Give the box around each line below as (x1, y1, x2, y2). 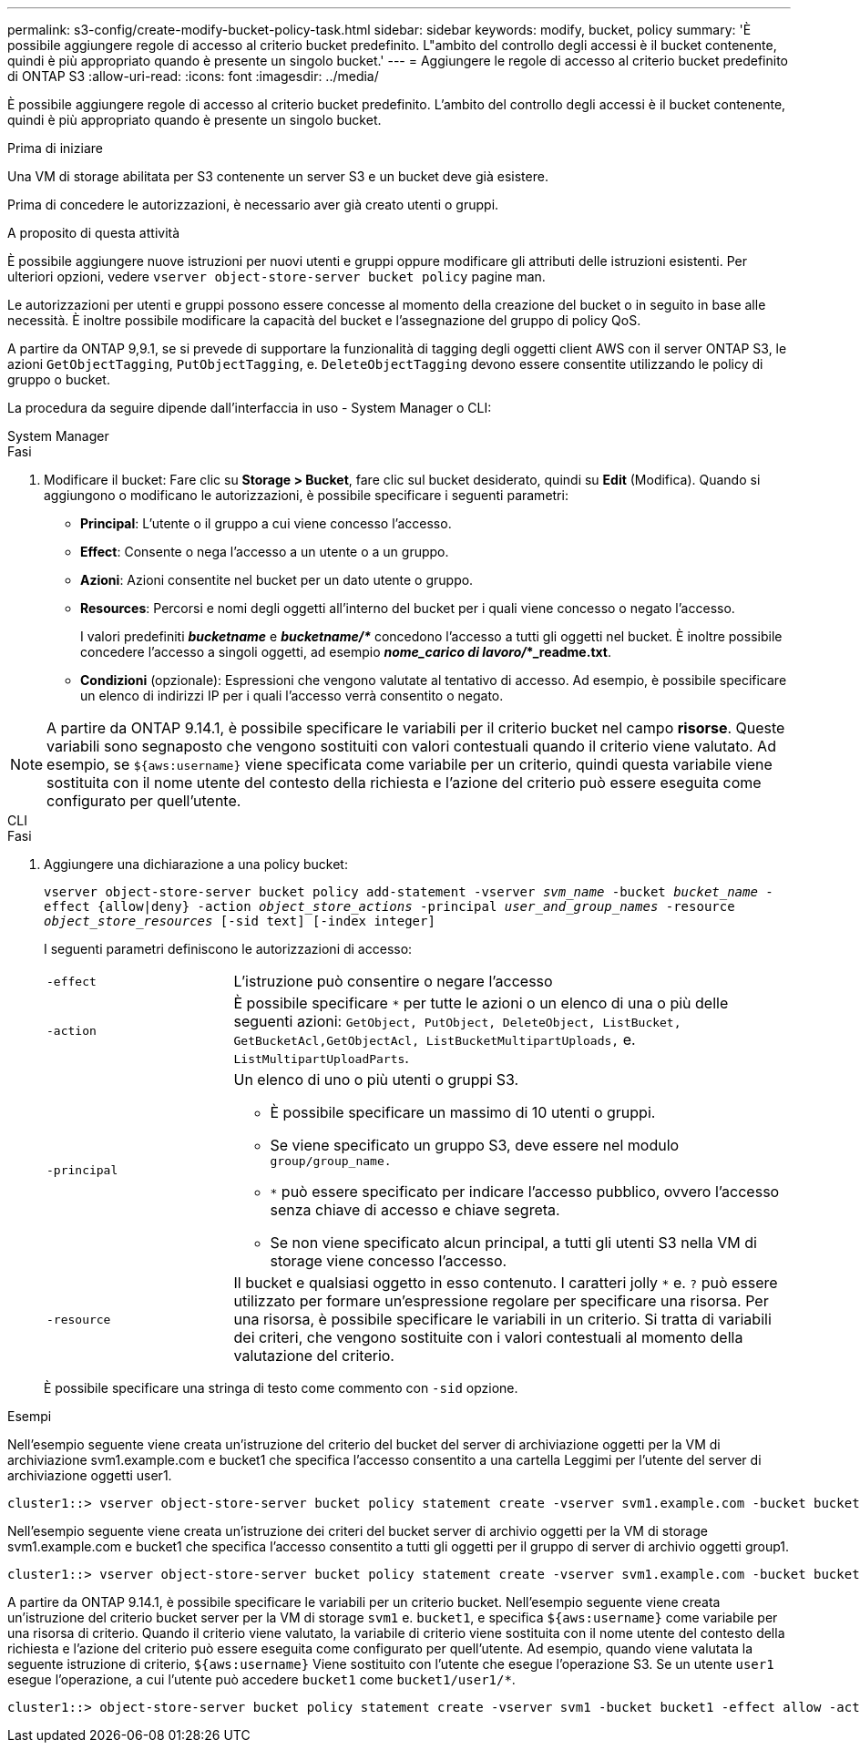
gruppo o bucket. (7, 372, 110, 387)
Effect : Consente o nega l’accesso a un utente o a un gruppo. (80, 544, 449, 559)
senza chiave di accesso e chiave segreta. (270, 1201, 560, 1219)
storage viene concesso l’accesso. (270, 1252, 507, 1270)
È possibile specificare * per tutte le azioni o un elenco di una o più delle (233, 994, 729, 1012)
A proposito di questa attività (7, 225, 180, 240)
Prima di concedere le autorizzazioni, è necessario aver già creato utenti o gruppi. (7, 197, 499, 212)
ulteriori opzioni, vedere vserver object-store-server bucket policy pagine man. (7, 269, 546, 284)
